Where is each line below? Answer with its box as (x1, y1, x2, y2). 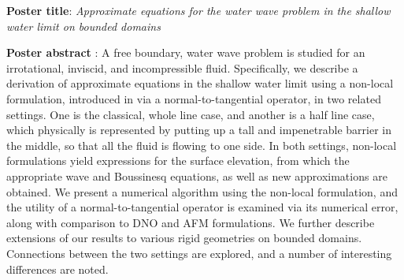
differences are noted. (6, 260, 109, 277)
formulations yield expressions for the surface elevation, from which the (6, 152, 350, 169)
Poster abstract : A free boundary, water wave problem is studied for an (6, 44, 365, 61)
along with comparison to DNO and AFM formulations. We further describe (6, 214, 375, 230)
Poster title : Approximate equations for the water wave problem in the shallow (6, 2, 391, 18)
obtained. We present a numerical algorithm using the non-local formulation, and (6, 183, 398, 200)
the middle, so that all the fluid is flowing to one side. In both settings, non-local (6, 136, 397, 153)
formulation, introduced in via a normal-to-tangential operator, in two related (6, 90, 381, 106)
